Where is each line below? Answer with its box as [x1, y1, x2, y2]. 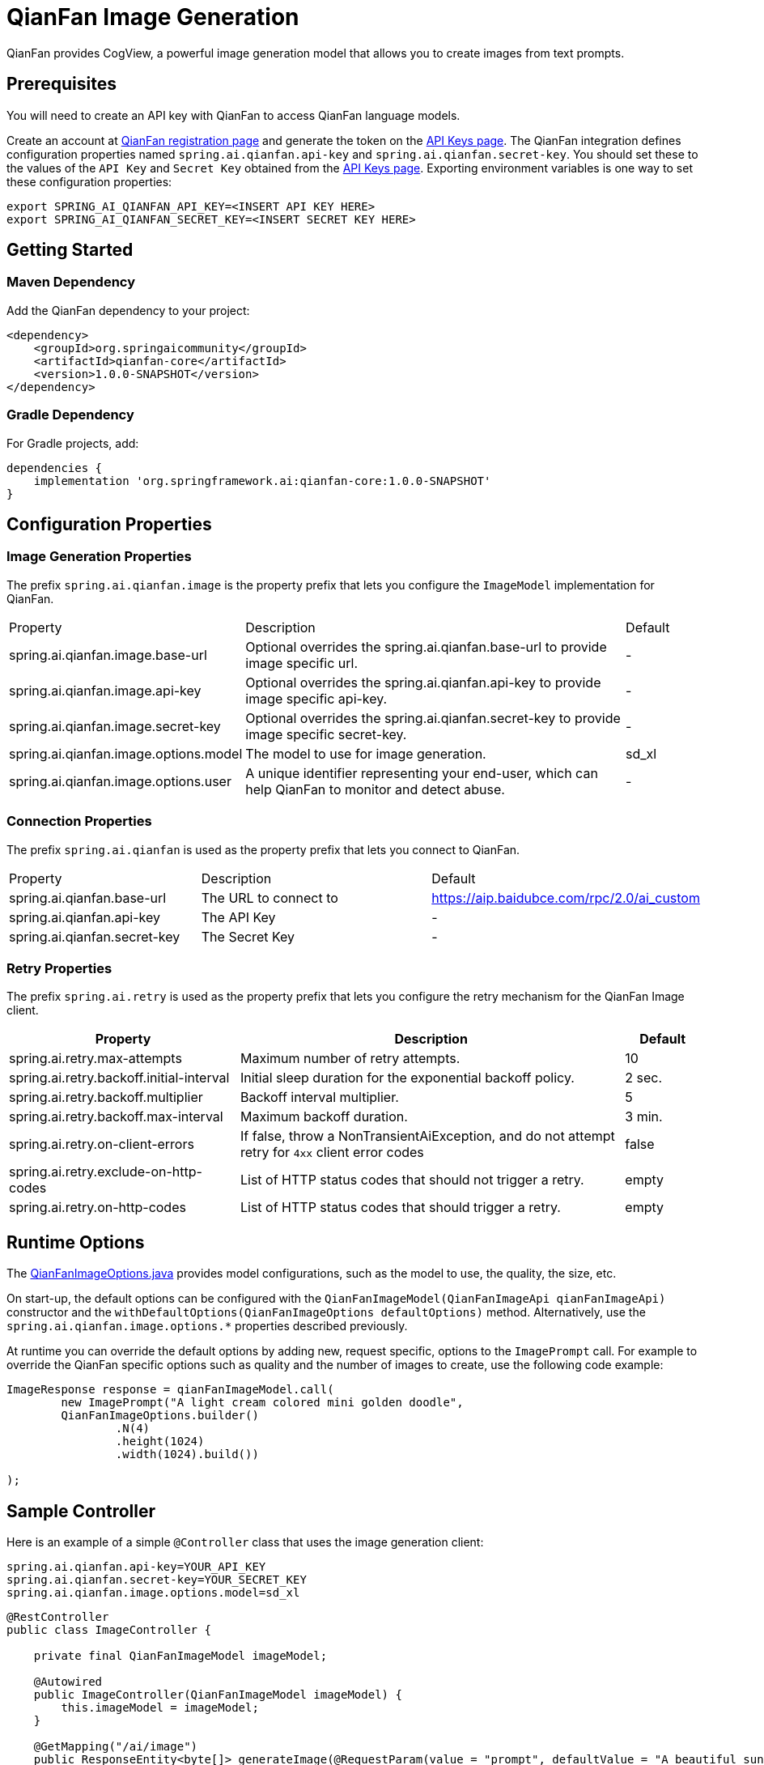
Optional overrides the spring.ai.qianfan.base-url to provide [245, 638, 607, 655]
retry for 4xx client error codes [240, 1144, 424, 1161]
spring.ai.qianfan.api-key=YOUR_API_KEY [6, 1559, 266, 1573]
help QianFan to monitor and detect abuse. [245, 780, 505, 797]
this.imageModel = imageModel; [61, 1700, 259, 1714]
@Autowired [33, 1674, 103, 1688]
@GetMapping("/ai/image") [33, 1739, 198, 1753]
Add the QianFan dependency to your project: [6, 303, 250, 317]
